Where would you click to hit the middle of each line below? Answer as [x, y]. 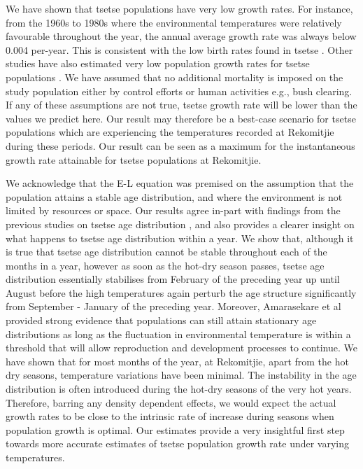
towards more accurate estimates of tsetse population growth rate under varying [178, 443]
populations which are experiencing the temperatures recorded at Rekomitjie [170, 132]
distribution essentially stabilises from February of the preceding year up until [173, 279]
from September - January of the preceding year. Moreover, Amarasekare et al [173, 306]
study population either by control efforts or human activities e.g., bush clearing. [179, 91]
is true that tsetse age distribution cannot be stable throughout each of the [166, 252]
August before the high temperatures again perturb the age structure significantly [181, 292]
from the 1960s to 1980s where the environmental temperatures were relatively [174, 22]
